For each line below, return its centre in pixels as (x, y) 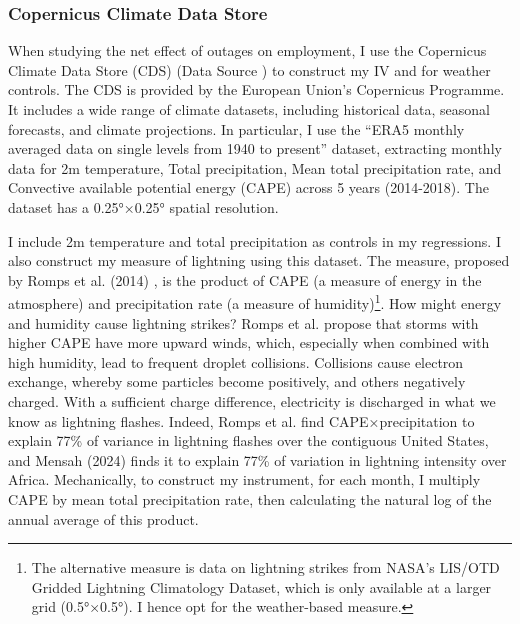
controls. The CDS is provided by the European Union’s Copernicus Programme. (256, 89)
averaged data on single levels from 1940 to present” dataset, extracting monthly (255, 148)
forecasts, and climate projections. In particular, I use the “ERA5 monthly (236, 128)
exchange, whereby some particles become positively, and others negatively (237, 381)
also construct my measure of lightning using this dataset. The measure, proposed (259, 260)
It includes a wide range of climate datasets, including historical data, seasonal (249, 109)
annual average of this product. (103, 518)
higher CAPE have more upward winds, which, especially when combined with (249, 342)
